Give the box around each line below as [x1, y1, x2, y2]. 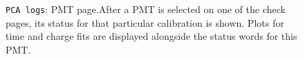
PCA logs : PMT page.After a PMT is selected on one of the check [6, 2, 286, 16]
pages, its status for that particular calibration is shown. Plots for [6, 15, 284, 29]
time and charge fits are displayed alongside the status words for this [6, 29, 297, 43]
